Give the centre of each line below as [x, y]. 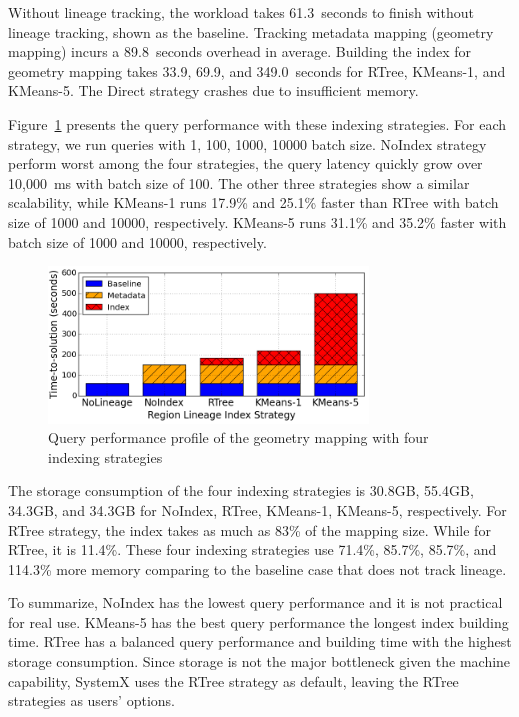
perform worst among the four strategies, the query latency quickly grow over [245, 163]
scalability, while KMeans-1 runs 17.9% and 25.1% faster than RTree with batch [253, 202]
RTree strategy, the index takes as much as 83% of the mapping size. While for [249, 529]
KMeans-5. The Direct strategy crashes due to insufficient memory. [213, 90]
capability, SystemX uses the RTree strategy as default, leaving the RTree [233, 680]
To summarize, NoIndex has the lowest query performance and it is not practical [255, 602]
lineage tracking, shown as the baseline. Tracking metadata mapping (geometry [251, 31]
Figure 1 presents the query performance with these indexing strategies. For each [257, 123]
